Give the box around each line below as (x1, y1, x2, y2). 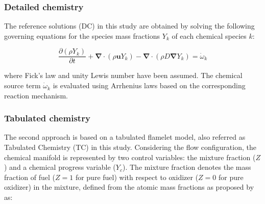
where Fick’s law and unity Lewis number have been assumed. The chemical (4, 70, 243, 81)
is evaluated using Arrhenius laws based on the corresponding (53, 80, 246, 91)
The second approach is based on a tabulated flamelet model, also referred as (4, 132, 246, 142)
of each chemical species (172, 30, 247, 41)
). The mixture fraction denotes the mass (122, 162, 251, 172)
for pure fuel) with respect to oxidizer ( (75, 171, 199, 182)
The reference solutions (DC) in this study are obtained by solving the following (4, 20, 255, 31)
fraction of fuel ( (4, 171, 56, 182)
